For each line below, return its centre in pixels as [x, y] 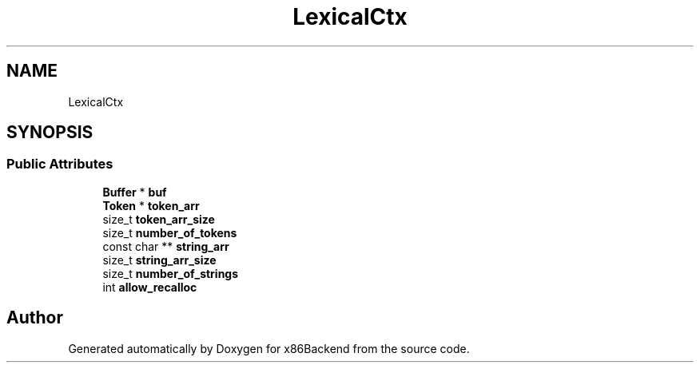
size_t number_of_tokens [170, 232]
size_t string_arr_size [159, 260]
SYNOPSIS [50, 133]
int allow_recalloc [150, 287]
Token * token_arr [151, 205]
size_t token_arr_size [159, 219]
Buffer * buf [135, 192]
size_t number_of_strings [171, 273]
